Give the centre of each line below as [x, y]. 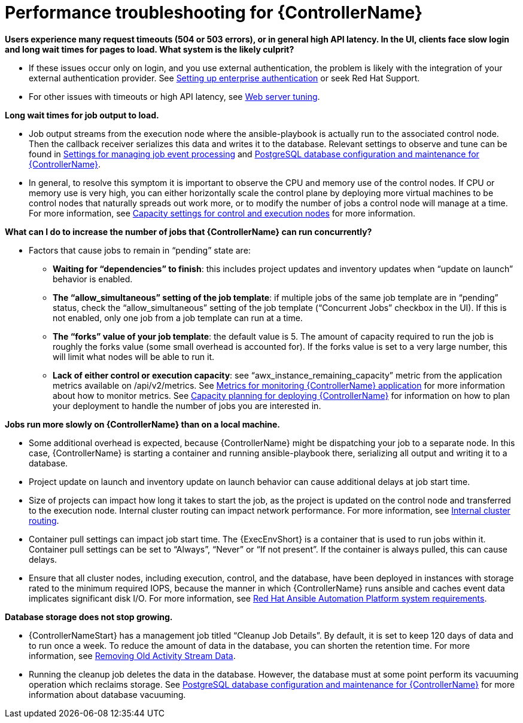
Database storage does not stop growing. [89, 617]
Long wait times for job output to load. [82, 115]
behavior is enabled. [93, 279]
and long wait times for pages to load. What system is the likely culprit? [150, 49]
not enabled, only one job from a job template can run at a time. [178, 318]
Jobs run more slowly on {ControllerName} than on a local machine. [143, 424]
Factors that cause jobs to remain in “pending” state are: [140, 250]
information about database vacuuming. [107, 694]
